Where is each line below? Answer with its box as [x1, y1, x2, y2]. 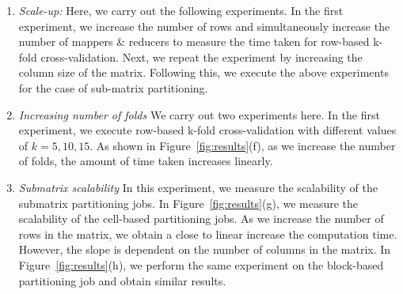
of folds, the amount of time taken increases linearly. [18, 153, 273, 169]
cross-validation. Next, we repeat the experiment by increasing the [40, 48, 363, 65]
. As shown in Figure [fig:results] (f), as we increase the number [89, 137, 396, 153]
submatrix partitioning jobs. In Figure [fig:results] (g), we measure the [18, 194, 359, 211]
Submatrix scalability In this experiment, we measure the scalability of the [18, 179, 378, 195]
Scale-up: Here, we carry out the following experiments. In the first [18, 2, 344, 18]
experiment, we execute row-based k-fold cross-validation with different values [18, 122, 397, 138]
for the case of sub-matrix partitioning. [18, 79, 208, 96]
